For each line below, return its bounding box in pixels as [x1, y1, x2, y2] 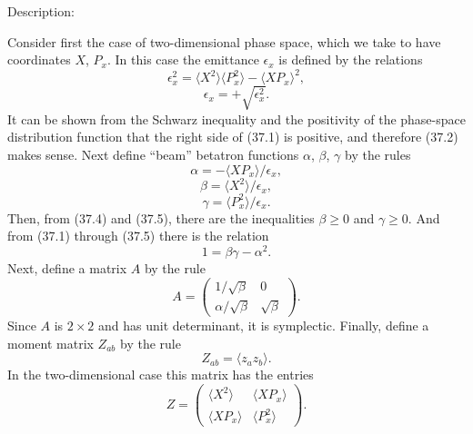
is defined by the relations [278, 50, 423, 69]
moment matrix [7, 333, 94, 352]
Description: [7, 2, 75, 20]
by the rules [345, 145, 411, 164]
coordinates [7, 50, 71, 69]
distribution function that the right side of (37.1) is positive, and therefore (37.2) [7, 127, 458, 146]
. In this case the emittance [106, 50, 259, 69]
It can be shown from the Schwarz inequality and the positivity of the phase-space [7, 109, 466, 128]
